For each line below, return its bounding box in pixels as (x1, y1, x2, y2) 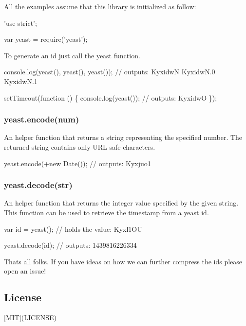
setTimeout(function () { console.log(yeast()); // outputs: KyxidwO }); (4, 92, 217, 103)
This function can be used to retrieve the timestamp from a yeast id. (4, 207, 209, 217)
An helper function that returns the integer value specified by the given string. (4, 198, 239, 208)
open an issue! (4, 266, 46, 276)
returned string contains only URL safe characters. (4, 141, 155, 152)
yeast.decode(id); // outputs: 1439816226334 (4, 240, 137, 250)
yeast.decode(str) (4, 179, 73, 191)
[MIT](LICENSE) (4, 312, 57, 323)
